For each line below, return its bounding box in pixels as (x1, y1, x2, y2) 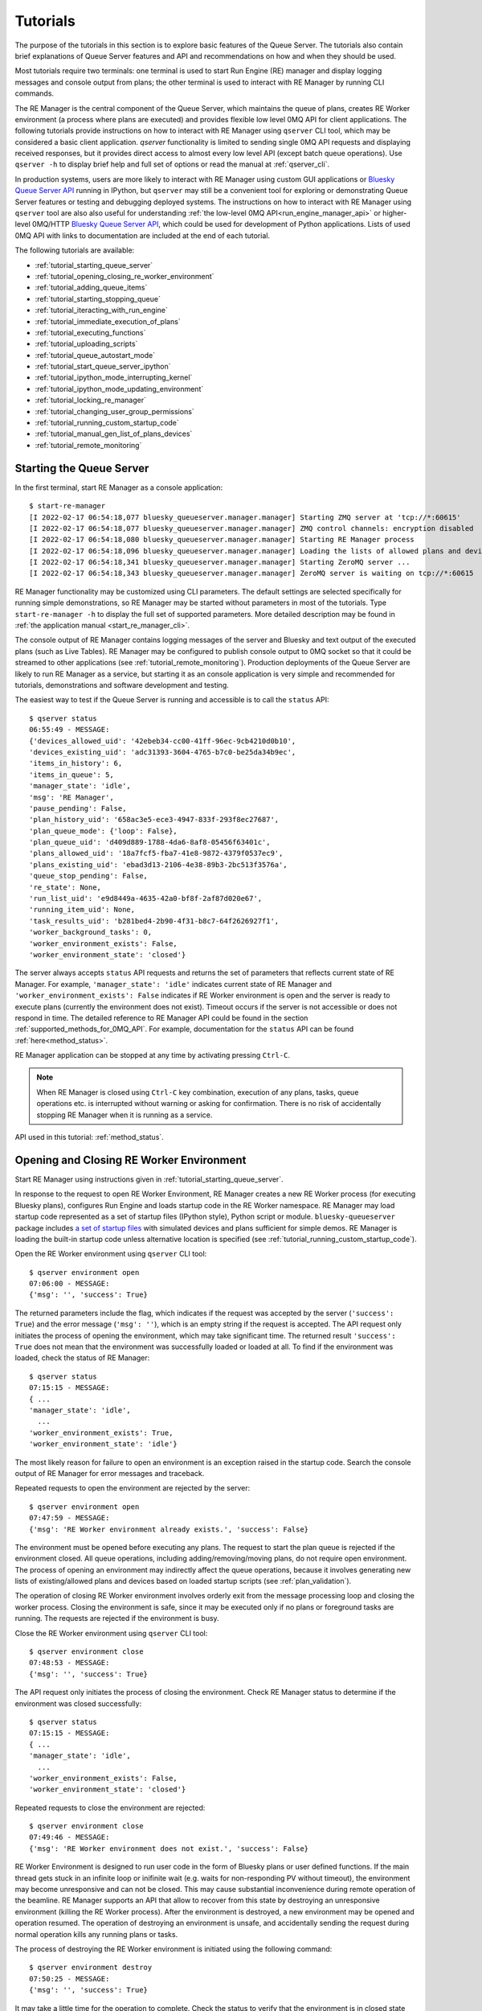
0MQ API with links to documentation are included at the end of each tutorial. (14, 230, 271, 241)
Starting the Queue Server (14, 461, 149, 475)
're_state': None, (29, 882, 102, 892)
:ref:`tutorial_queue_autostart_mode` (35, 350, 156, 360)
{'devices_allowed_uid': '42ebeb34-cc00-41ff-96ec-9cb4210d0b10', (29, 736, 296, 746)
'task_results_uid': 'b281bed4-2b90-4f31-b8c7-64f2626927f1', (29, 916, 280, 925)
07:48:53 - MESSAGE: (29, 1658, 110, 1668)
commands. (14, 88, 55, 98)
